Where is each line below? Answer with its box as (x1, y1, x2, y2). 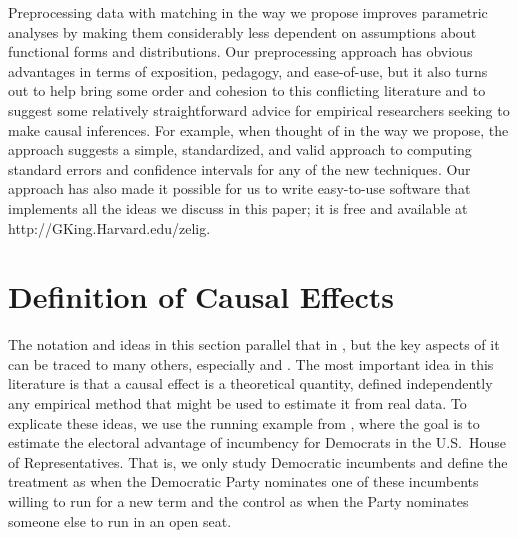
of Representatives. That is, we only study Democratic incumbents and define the (8, 451, 508, 472)
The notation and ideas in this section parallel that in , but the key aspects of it (8, 334, 500, 355)
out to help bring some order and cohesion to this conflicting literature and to (8, 80, 486, 101)
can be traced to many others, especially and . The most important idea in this (8, 353, 494, 374)
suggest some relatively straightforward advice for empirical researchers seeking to (8, 99, 510, 120)
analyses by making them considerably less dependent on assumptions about (8, 21, 477, 42)
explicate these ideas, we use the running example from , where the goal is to (8, 412, 480, 433)
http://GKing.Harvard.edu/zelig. (8, 217, 211, 238)
